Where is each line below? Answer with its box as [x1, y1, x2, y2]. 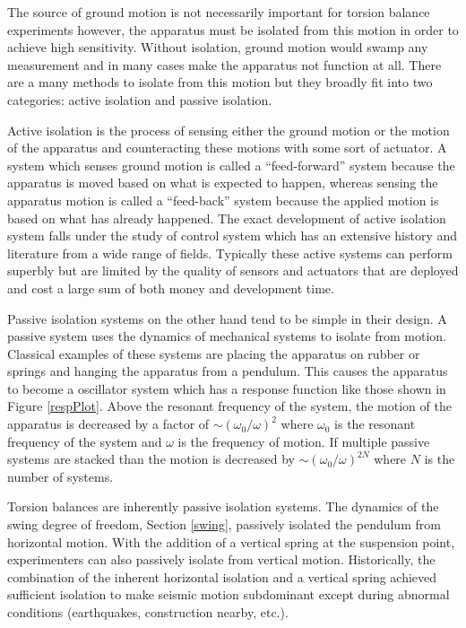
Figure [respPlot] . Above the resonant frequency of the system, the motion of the [7, 397, 452, 415]
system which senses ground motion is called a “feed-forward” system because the [7, 155, 455, 174]
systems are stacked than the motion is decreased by [7, 449, 295, 468]
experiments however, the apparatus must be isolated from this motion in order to [7, 20, 459, 39]
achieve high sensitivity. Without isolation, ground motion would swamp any [7, 38, 428, 57]
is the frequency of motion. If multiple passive [177, 432, 430, 450]
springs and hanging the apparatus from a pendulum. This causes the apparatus [7, 362, 448, 380]
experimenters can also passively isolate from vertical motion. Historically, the [7, 550, 436, 569]
